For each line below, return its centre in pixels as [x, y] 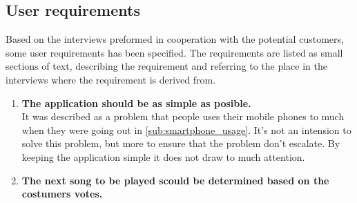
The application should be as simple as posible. [136, 103]
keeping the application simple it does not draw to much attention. [163, 156]
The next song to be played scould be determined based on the [175, 180]
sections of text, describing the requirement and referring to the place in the [166, 66]
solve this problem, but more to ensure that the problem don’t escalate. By [181, 143]
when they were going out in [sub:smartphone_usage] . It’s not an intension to [186, 129]
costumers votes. [62, 194]
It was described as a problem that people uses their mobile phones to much [183, 116]
